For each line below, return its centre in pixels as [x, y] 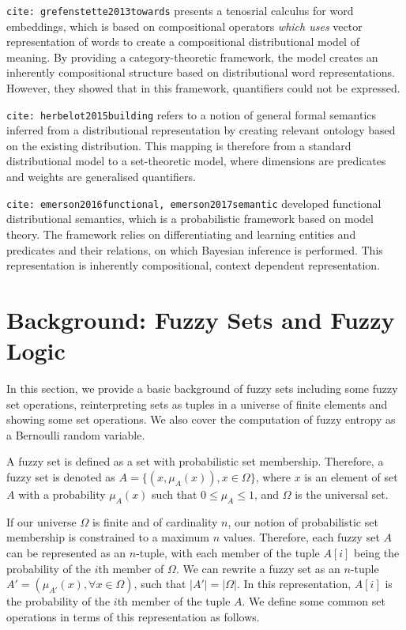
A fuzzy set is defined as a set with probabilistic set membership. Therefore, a [195, 461]
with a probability [62, 494]
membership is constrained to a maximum [108, 537]
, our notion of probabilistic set [303, 521]
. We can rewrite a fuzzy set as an [258, 568]
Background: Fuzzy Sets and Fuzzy [201, 319]
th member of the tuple [174, 601]
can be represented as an [66, 552]
